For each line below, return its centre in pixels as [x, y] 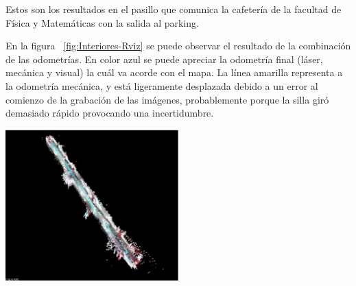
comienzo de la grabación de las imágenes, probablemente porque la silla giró [167, 99]
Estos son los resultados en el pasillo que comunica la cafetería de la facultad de [174, 9]
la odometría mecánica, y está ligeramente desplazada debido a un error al [162, 85]
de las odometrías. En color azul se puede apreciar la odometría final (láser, [164, 59]
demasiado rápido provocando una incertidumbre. [110, 113]
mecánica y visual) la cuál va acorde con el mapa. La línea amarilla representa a [174, 72]
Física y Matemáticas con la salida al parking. [103, 22]
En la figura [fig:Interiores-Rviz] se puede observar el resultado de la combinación [178, 46]
